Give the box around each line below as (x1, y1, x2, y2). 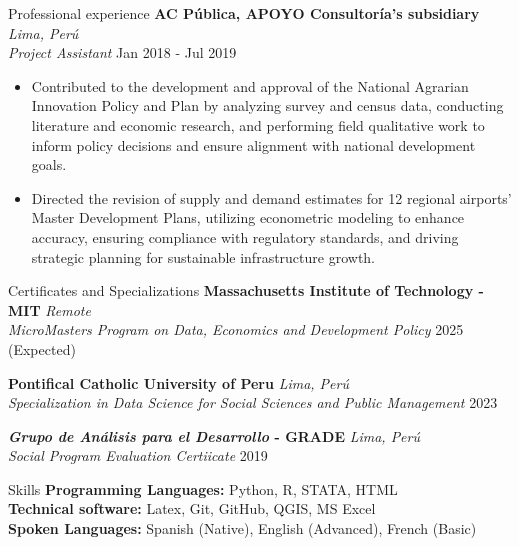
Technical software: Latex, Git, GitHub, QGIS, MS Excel (8, 498, 376, 519)
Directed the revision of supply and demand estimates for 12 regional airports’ (31, 187, 512, 208)
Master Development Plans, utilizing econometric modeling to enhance (31, 207, 465, 228)
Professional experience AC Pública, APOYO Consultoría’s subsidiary (8, 3, 480, 23)
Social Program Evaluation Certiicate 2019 (8, 445, 268, 466)
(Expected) (8, 338, 76, 359)
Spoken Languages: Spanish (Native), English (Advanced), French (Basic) (8, 518, 477, 539)
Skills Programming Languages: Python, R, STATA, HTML (8, 478, 398, 499)
